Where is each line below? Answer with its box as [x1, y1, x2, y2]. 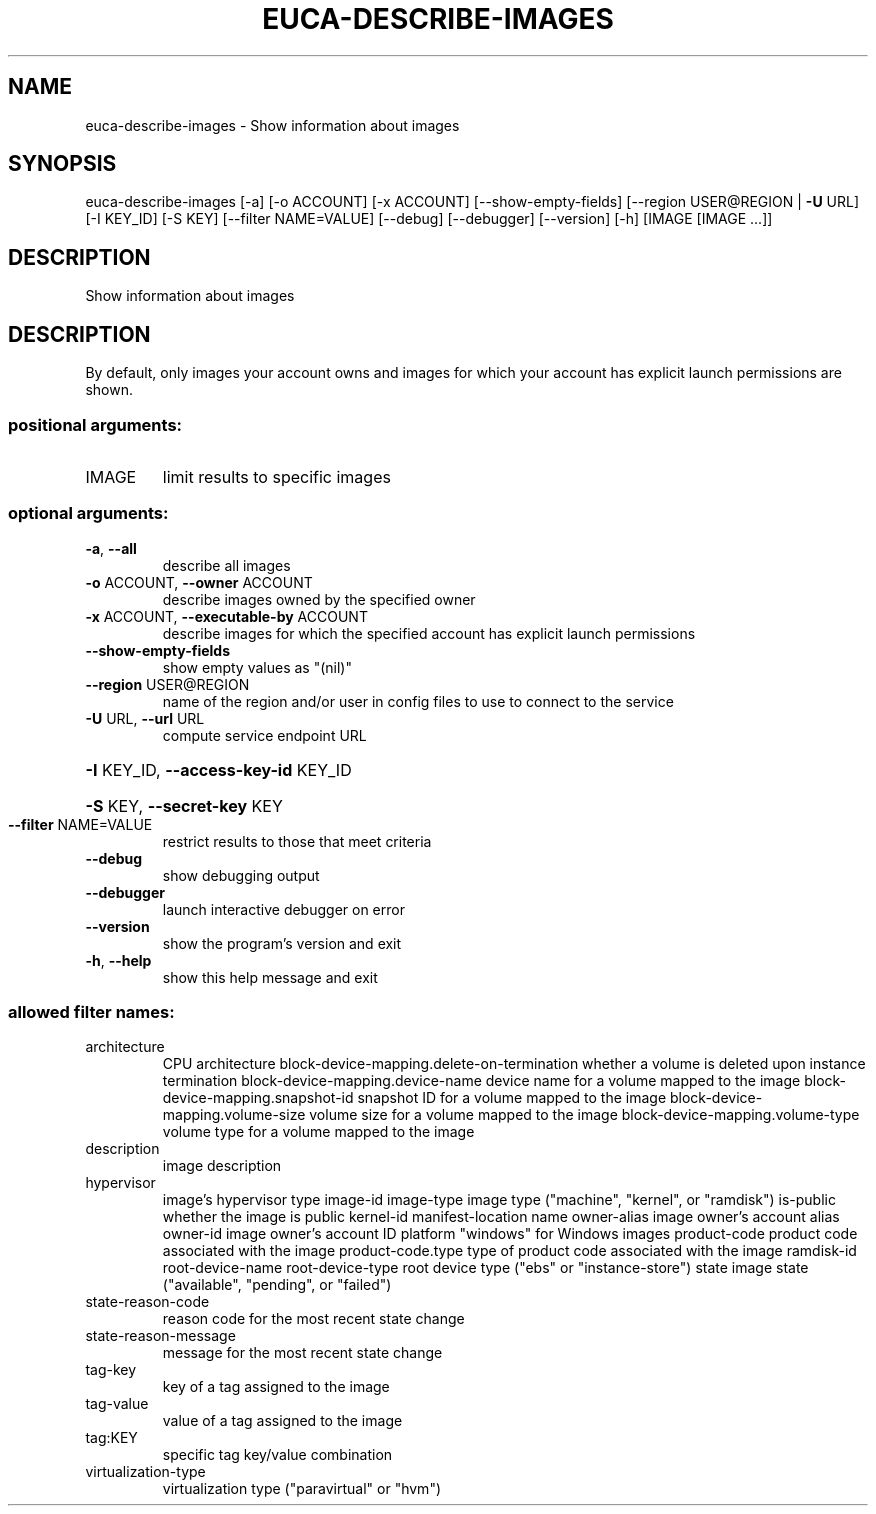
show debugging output [162, 866, 320, 884]
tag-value [85, 1395, 149, 1413]
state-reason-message [85, 1327, 236, 1345]
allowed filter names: [8, 1002, 175, 1022]
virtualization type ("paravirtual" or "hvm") [162, 1480, 442, 1498]
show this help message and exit [162, 968, 378, 986]
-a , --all [85, 539, 137, 557]
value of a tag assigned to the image [162, 1412, 403, 1430]
